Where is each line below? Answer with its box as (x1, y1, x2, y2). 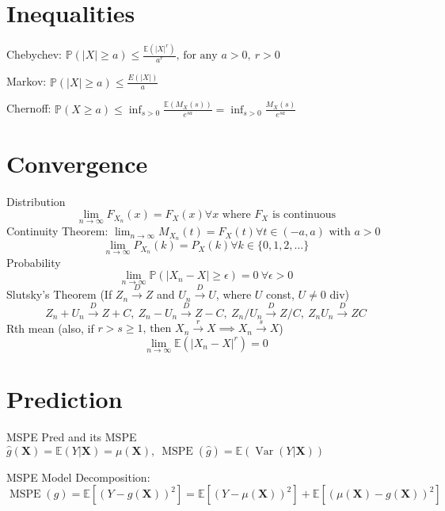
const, (266, 286, 295, 303)
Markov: (6, 73, 47, 90)
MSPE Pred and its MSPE (6, 429, 137, 445)
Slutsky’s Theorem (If (6, 286, 112, 303)
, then (143, 323, 172, 335)
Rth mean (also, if (6, 319, 94, 336)
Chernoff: (6, 100, 51, 116)
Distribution (6, 193, 66, 209)
